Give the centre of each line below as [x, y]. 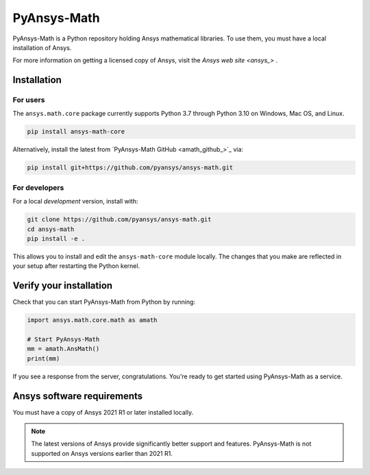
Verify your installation [63, 285]
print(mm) [44, 358]
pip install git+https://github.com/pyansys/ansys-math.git [130, 168]
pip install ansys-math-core [76, 132]
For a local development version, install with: [75, 202]
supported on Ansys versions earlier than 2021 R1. [102, 453]
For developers [38, 187]
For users [29, 100]
